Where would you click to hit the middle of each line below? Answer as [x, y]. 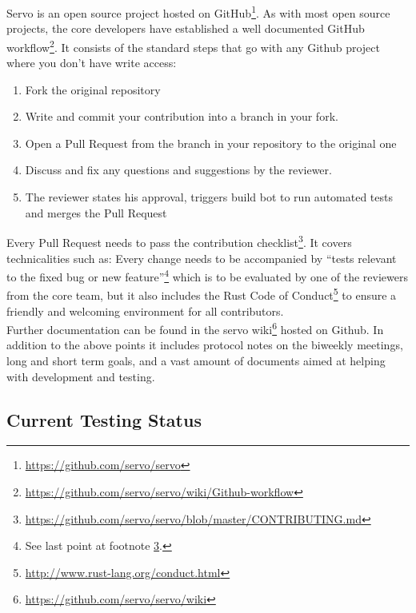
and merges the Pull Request [96, 212]
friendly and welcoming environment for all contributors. [145, 310]
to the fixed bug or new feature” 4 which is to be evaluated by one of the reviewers [207, 275]
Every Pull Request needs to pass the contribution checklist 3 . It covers [179, 241]
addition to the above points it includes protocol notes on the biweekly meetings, [205, 345]
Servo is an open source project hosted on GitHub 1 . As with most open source [198, 12]
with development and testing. [81, 376]
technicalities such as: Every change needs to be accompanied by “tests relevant [202, 258]
